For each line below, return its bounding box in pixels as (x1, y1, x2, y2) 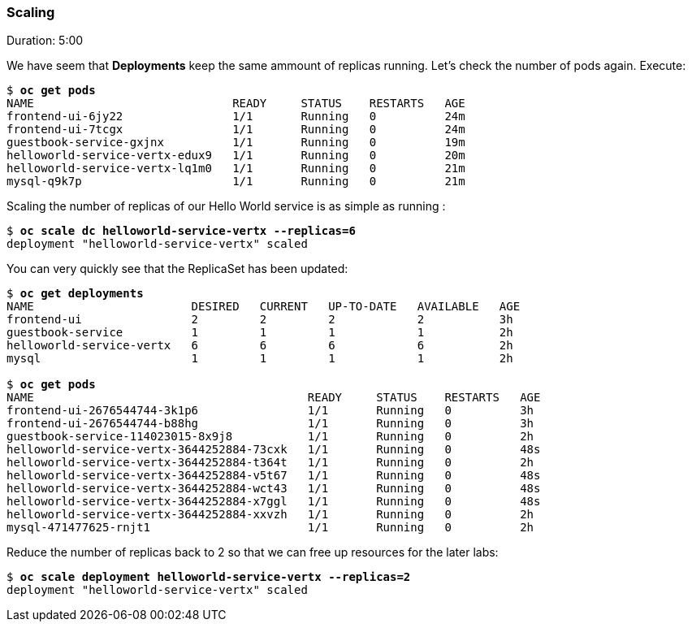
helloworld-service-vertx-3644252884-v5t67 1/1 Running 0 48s (6, 469, 541, 483)
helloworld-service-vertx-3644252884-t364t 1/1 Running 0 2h (6, 456, 534, 470)
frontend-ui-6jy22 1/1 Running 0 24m (6, 110, 465, 123)
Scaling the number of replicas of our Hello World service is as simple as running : (6, 199, 446, 214)
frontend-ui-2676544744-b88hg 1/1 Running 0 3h (6, 417, 534, 431)
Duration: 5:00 (6, 33, 84, 48)
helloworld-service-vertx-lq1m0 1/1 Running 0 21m (6, 162, 465, 175)
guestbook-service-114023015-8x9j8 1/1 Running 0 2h (6, 430, 534, 444)
